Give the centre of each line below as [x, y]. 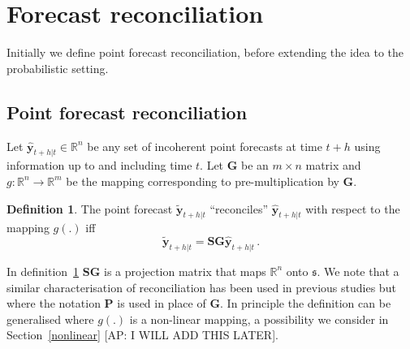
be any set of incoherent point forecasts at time [205, 146]
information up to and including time [99, 165]
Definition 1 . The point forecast [90, 208]
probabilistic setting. [58, 68]
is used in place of [162, 303]
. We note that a [358, 271]
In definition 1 [43, 271]
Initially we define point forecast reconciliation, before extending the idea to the [205, 52]
